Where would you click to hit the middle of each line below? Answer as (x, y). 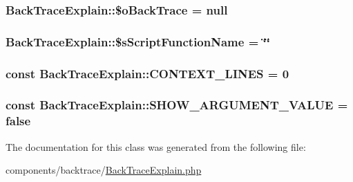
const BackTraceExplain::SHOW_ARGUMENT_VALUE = (177, 105)
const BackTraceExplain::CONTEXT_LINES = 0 (147, 73)
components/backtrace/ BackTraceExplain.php (104, 170)
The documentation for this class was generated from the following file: (156, 146)
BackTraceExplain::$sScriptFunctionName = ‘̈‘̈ (138, 41)
